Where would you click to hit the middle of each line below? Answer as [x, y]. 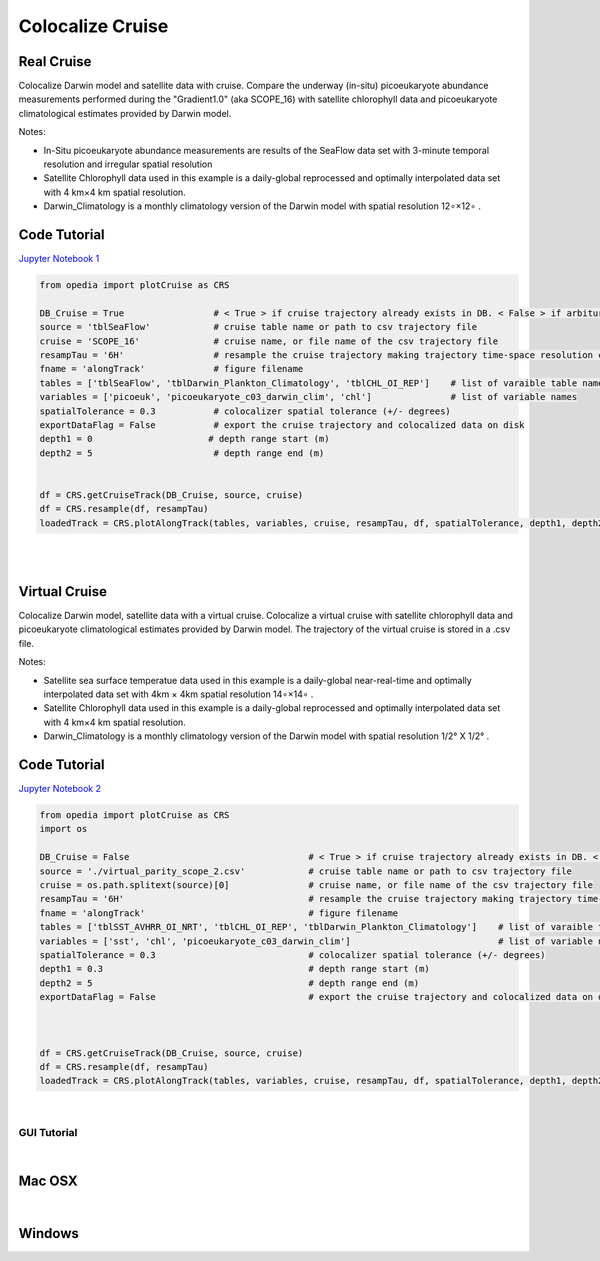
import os [63, 829]
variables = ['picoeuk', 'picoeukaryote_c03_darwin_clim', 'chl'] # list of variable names [308, 397]
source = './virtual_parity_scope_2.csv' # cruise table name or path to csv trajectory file [305, 871]
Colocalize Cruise [93, 26]
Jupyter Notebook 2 [60, 789]
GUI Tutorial [48, 1133]
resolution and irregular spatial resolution [128, 164]
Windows [48, 1233]
